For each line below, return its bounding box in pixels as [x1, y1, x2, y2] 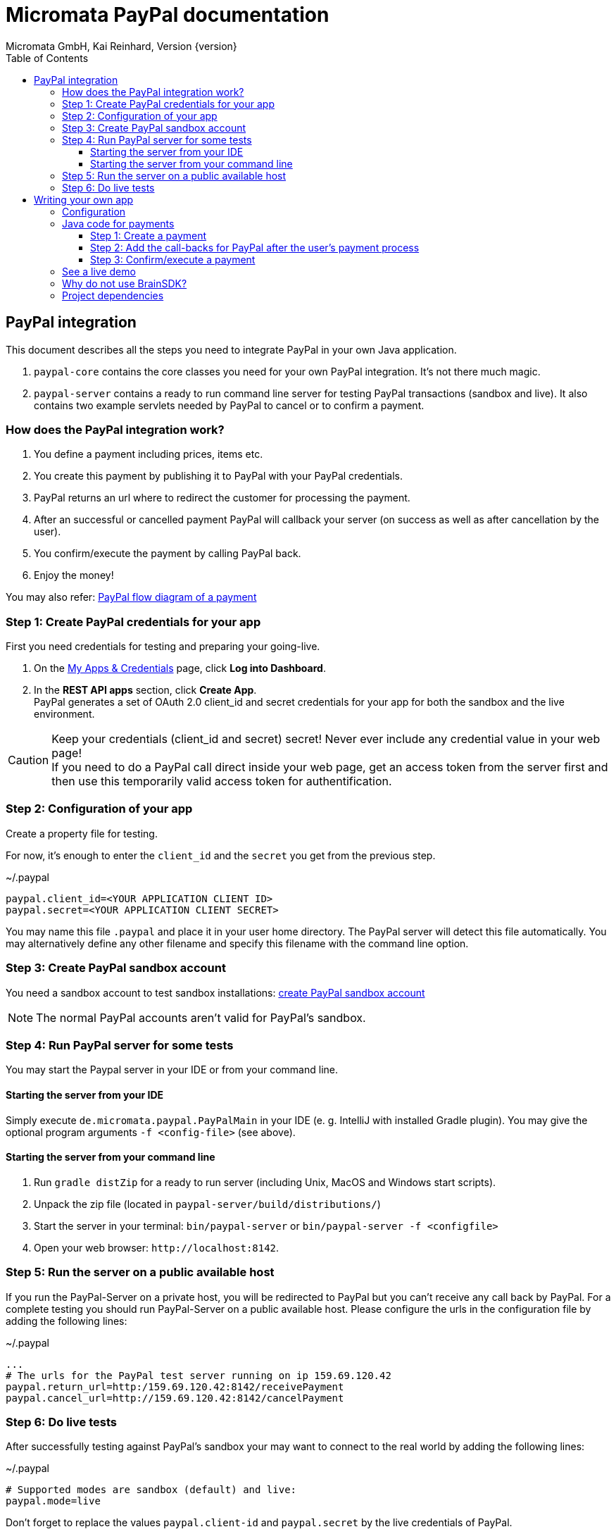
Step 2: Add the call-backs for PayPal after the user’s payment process [90, 241, 420, 254]
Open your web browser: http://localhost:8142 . [34, 1241, 279, 1254]
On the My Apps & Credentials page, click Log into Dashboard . [34, 662, 326, 675]
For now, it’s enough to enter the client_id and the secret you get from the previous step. [6, 849, 436, 861]
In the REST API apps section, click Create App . [34, 684, 257, 697]
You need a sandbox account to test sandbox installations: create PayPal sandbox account [6, 986, 425, 999]
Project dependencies [62, 289, 164, 301]
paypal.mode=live [6, 1495, 101, 1507]
